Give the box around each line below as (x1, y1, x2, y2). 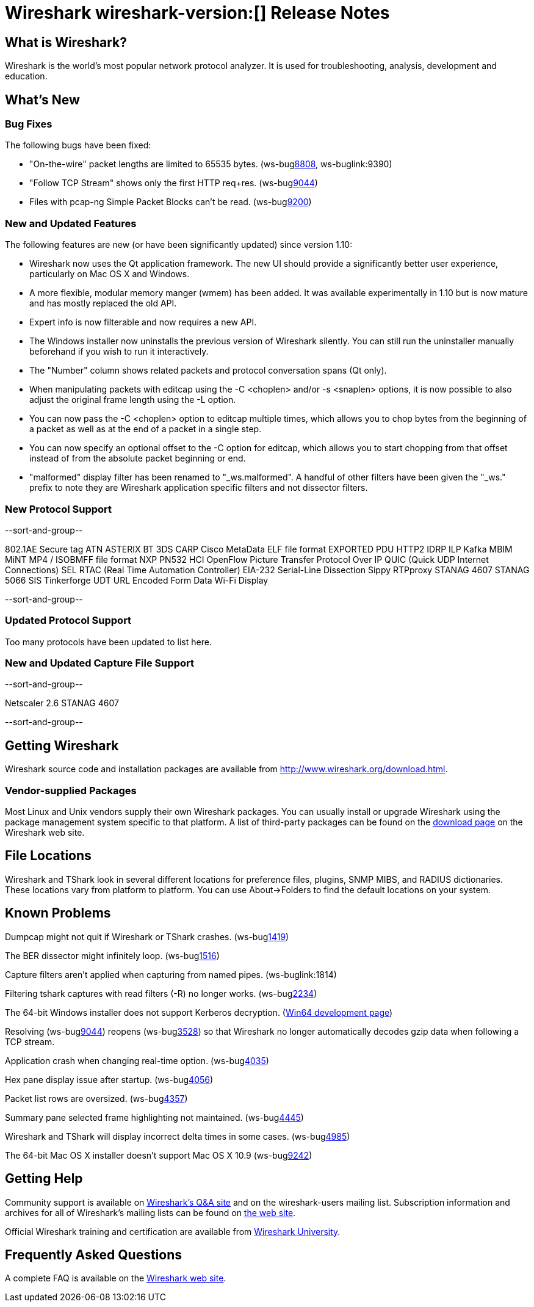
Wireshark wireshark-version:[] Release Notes (5, 2, 390, 23)
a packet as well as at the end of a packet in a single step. (29, 424, 262, 435)
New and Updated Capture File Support (5, 657, 195, 670)
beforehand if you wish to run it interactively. (29, 346, 209, 357)
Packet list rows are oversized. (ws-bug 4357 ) (5, 1093, 188, 1104)
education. (5, 71, 48, 82)
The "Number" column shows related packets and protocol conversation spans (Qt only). (29, 365, 387, 376)
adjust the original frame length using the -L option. (29, 394, 236, 405)
